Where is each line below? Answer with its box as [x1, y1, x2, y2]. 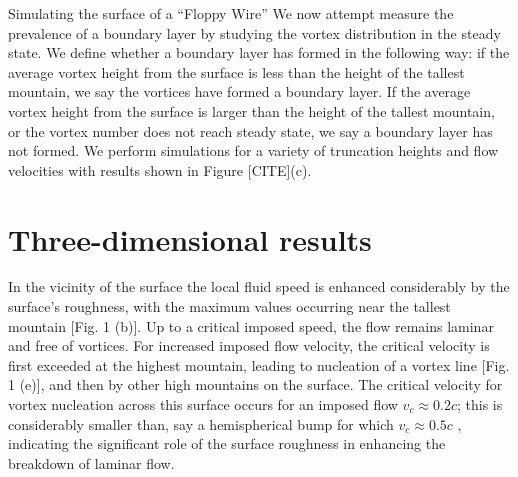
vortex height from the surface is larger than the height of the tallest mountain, [8, 100, 495, 121]
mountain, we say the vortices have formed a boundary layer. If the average [8, 81, 471, 102]
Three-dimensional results [8, 218, 372, 259]
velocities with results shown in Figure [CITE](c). [8, 159, 312, 180]
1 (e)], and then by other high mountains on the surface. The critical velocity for [8, 374, 503, 395]
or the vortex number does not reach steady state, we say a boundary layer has [8, 120, 493, 141]
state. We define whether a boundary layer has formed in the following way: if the [8, 42, 510, 63]
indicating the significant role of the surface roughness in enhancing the [8, 433, 446, 454]
